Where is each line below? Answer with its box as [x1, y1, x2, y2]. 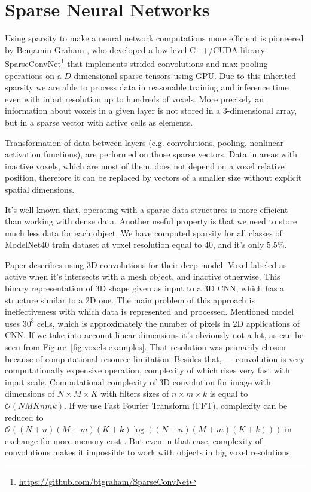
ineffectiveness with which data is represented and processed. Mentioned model [5, 305, 294, 318]
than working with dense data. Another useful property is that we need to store [5, 215, 297, 227]
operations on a [5, 69, 62, 81]
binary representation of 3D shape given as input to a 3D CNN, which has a [5, 282, 285, 294]
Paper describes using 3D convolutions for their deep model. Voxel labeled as [5, 258, 287, 271]
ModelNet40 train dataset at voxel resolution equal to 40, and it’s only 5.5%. [5, 238, 287, 251]
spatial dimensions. [5, 183, 75, 195]
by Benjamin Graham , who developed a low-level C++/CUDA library [5, 43, 265, 56]
